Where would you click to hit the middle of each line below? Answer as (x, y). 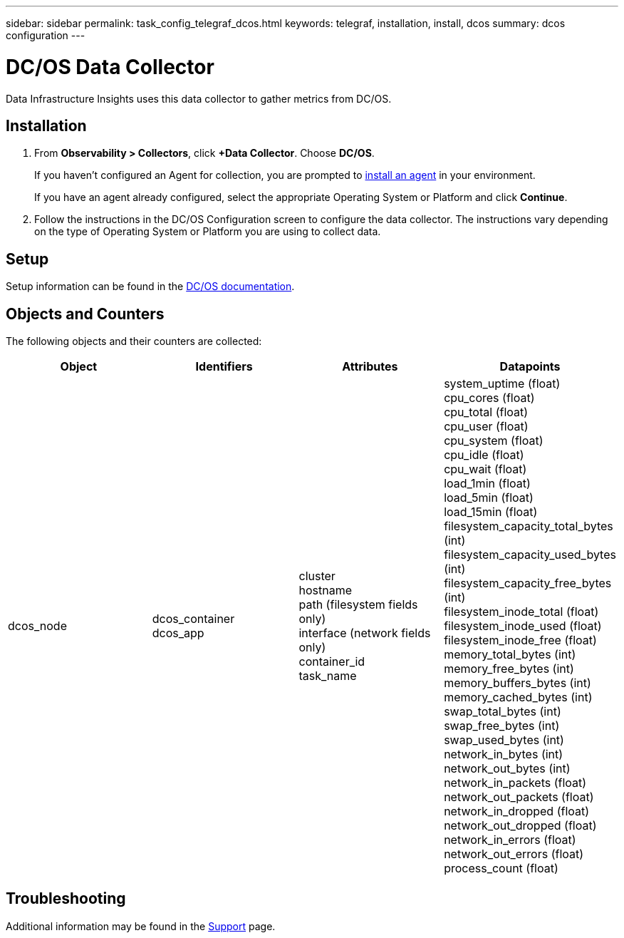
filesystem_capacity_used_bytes (530, 555)
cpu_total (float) (486, 412)
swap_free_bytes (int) (502, 726)
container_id (332, 662)
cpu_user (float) (486, 427)
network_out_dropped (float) (520, 826)
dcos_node (37, 626)
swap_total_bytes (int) (503, 712)
